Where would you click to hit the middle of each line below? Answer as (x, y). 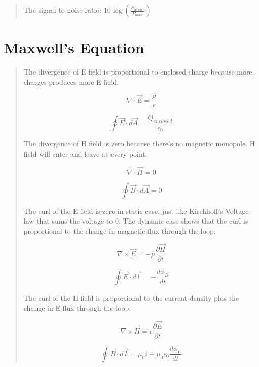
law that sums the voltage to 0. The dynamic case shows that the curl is (136, 221)
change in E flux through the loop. (77, 307)
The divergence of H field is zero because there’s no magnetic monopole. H (139, 144)
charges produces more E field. (71, 81)
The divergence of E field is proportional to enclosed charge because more (138, 72)
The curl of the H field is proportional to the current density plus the (131, 298)
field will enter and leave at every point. (85, 154)
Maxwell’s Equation (74, 47)
